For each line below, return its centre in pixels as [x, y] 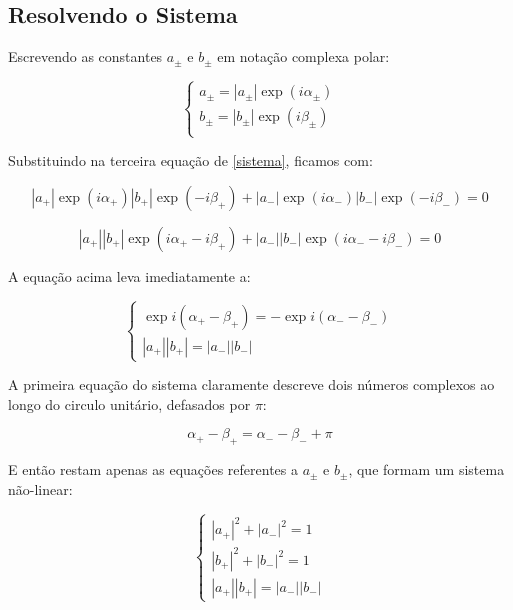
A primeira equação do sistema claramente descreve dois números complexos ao [251, 384]
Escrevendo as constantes [85, 56]
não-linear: [40, 488]
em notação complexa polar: [303, 56]
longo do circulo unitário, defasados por [129, 403]
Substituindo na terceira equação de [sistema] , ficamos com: [190, 160]
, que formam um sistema [426, 469]
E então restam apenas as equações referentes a [153, 469]
